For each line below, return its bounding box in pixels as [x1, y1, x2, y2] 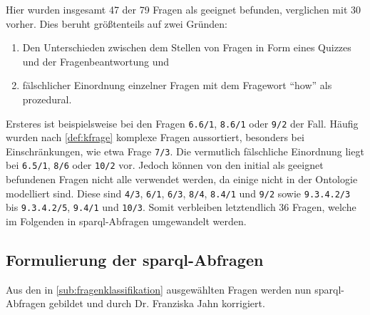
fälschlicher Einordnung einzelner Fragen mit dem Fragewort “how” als [22, 78, 332, 93]
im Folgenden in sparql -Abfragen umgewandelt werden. [6, 214, 247, 229]
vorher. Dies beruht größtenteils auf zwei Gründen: [6, 16, 227, 31]
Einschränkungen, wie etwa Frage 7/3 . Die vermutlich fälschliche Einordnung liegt [6, 143, 364, 158]
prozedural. [22, 91, 72, 106]
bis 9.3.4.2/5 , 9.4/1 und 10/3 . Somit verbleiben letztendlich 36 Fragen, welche [6, 200, 356, 215]
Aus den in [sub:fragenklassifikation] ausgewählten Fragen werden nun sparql [6, 282, 341, 296]
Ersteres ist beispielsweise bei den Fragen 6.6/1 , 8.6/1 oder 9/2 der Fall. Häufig [6, 115, 359, 130]
